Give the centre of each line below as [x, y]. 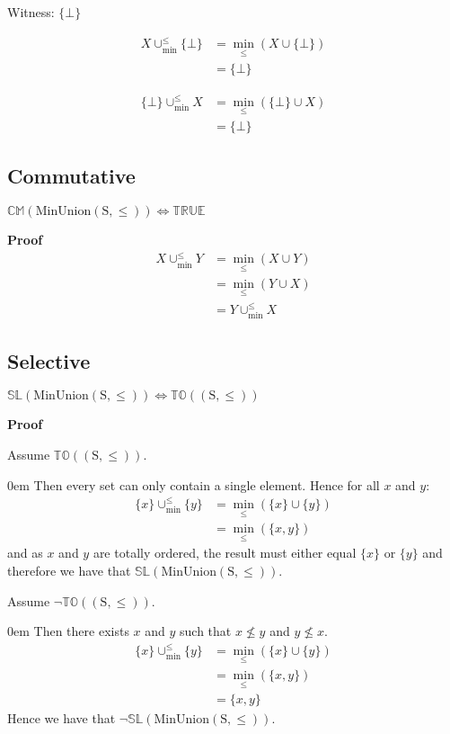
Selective [49, 360]
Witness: [31, 12]
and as [25, 553]
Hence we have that [62, 718]
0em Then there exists [68, 631]
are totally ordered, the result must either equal [225, 553]
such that [206, 631]
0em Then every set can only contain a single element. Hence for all [194, 484]
